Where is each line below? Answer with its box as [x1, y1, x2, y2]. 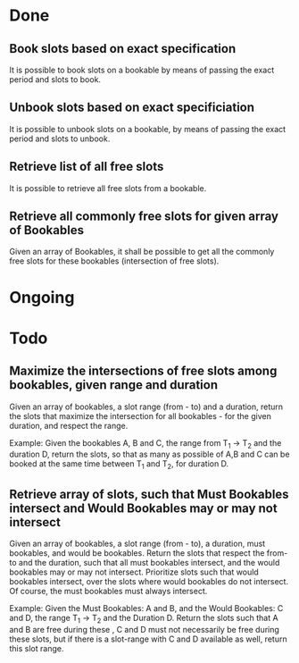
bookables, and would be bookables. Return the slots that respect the [9, 548, 265, 558]
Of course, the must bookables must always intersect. [9, 586, 208, 597]
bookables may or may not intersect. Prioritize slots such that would [9, 566, 259, 577]
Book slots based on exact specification [9, 41, 237, 56]
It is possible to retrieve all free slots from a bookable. [9, 182, 207, 193]
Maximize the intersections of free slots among [9, 364, 278, 379]
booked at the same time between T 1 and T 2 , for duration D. [9, 458, 229, 472]
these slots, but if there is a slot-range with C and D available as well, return [9, 634, 287, 644]
